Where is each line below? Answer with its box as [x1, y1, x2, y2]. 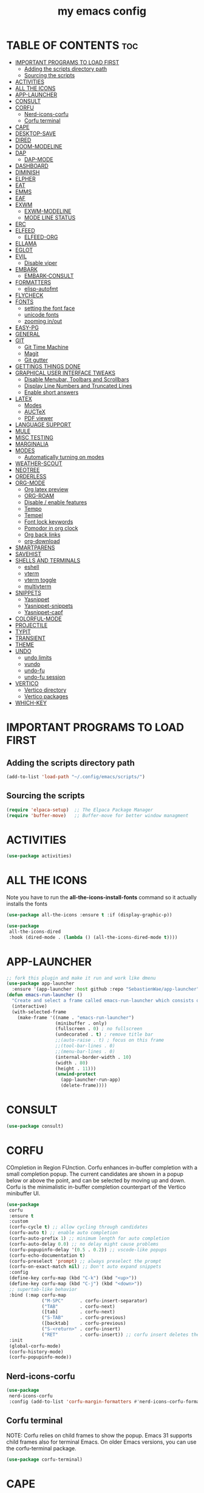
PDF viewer [24, 414, 53, 421]
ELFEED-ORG [24, 233, 58, 241]
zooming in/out [24, 317, 63, 325]
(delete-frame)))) [60, 1083, 107, 1089]
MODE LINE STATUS [24, 214, 76, 221]
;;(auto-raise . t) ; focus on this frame [55, 1037, 165, 1044]
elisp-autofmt [24, 285, 58, 292]
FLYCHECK [15, 291, 44, 299]
